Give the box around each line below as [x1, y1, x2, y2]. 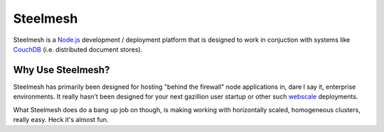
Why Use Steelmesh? [13, 64, 110, 76]
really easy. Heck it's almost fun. [13, 116, 109, 124]
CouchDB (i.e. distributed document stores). [13, 45, 143, 53]
